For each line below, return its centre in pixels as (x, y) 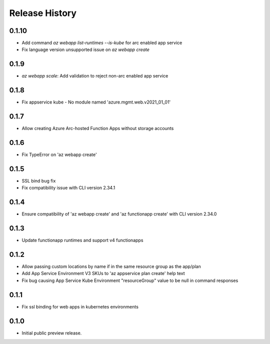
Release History (43, 13)
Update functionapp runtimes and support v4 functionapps (82, 240)
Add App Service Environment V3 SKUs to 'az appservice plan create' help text (103, 273)
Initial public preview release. (52, 333)
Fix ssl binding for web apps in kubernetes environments (80, 306)
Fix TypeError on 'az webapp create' (59, 154)
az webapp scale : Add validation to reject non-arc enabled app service (95, 76)
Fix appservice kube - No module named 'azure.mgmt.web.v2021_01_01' (96, 102)
